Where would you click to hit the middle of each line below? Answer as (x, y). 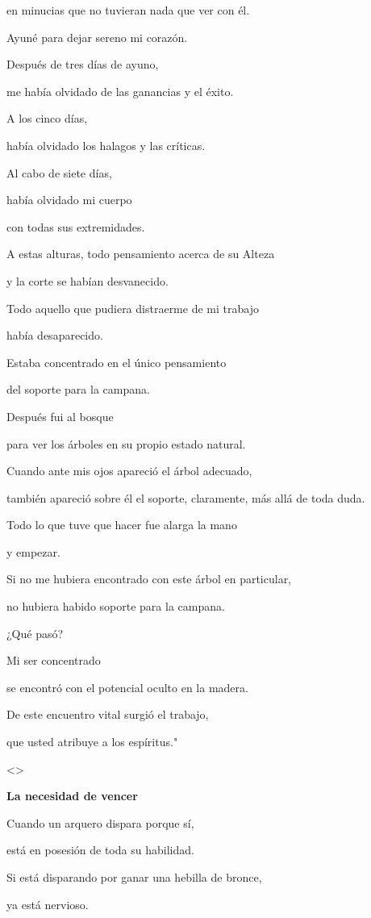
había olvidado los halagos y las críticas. (106, 145)
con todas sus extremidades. (76, 226)
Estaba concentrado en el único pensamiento (117, 362)
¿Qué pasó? (35, 633)
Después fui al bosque (60, 416)
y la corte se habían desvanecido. (88, 280)
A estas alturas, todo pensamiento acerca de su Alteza (141, 254)
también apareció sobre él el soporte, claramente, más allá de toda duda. (186, 497)
